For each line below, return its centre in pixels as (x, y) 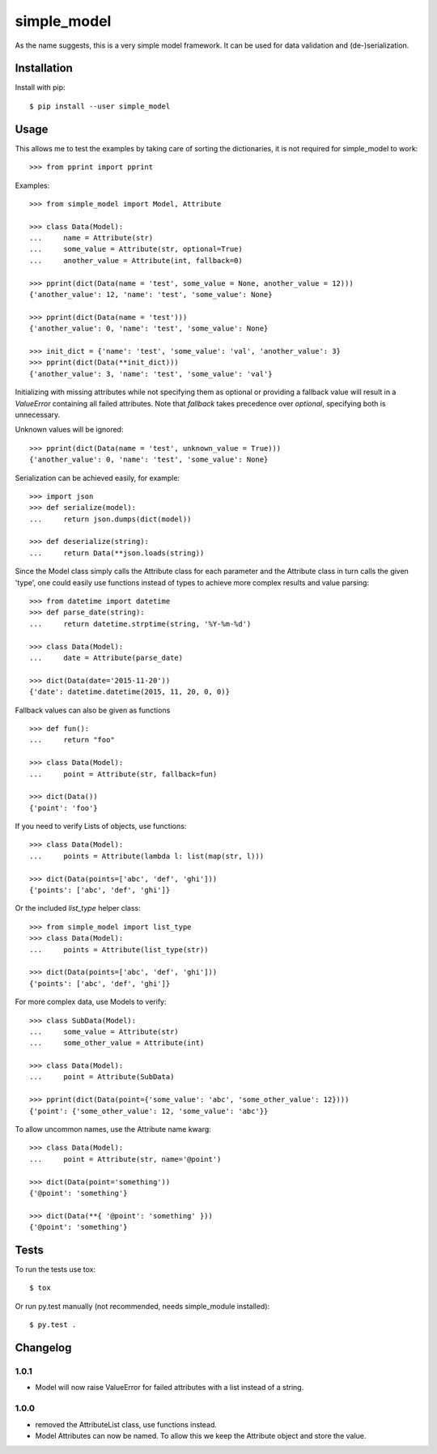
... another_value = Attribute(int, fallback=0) (136, 260)
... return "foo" (72, 740)
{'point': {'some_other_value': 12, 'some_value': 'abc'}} (149, 1111)
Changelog (43, 1348)
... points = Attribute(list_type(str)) (119, 950)
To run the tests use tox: (55, 1269)
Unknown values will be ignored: (69, 430)
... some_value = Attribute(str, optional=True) (136, 249)
